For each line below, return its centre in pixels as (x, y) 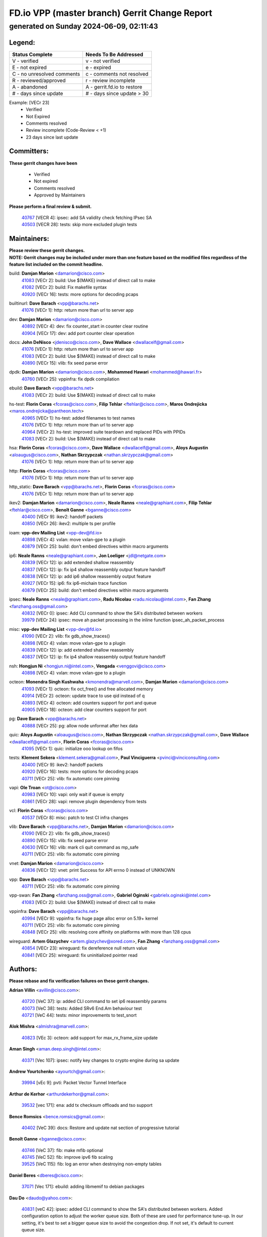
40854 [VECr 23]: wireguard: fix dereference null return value (85, 948)
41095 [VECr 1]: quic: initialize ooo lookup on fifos (72, 749)
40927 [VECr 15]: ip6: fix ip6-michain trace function (74, 583)
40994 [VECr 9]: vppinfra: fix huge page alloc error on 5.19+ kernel (90, 918)
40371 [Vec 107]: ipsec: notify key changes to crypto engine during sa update (100, 1060)
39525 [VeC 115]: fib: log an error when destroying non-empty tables (91, 1164)
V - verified (25, 61)
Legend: (22, 42)
